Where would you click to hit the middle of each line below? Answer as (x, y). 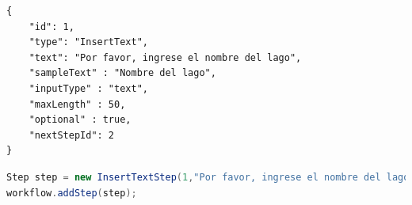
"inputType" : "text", (88, 88)
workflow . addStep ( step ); (72, 193)
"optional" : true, (80, 120)
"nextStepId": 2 (72, 135)
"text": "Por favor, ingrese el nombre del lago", (165, 57)
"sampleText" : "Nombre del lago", (122, 73)
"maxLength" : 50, (77, 104)
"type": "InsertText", (88, 42)
